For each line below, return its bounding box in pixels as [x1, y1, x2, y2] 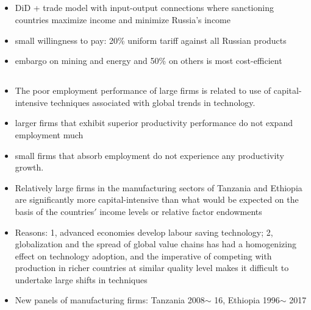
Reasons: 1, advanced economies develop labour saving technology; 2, [15, 225, 273, 238]
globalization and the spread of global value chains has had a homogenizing [15, 238, 296, 250]
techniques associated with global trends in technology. [50, 96, 256, 108]
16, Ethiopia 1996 [214, 294, 280, 306]
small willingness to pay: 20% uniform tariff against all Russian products [15, 33, 287, 46]
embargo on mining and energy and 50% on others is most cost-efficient [15, 54, 282, 67]
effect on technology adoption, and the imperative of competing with [15, 249, 272, 262]
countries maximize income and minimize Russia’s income [15, 13, 231, 26]
